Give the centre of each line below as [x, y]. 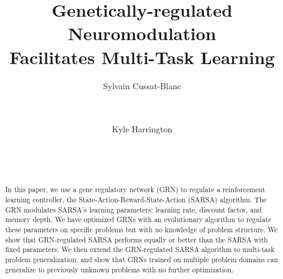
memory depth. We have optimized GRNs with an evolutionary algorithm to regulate [138, 219]
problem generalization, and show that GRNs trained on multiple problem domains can [141, 260]
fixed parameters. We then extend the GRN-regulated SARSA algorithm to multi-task [140, 249]
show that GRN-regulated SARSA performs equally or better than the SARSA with [136, 239]
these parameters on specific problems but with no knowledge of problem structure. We [141, 230]
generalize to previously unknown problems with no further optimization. [119, 269]
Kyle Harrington [142, 129]
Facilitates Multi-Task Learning [142, 57]
